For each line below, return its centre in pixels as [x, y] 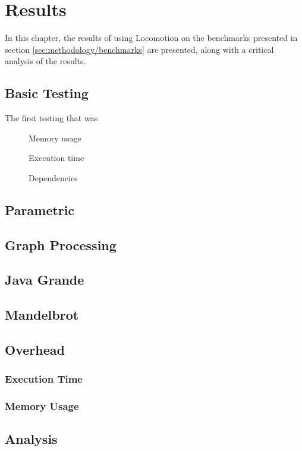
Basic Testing [47, 93]
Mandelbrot [42, 315]
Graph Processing [61, 245]
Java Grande [45, 280]
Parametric [40, 209]
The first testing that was [51, 118]
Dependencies [53, 177]
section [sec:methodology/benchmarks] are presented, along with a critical [139, 49]
